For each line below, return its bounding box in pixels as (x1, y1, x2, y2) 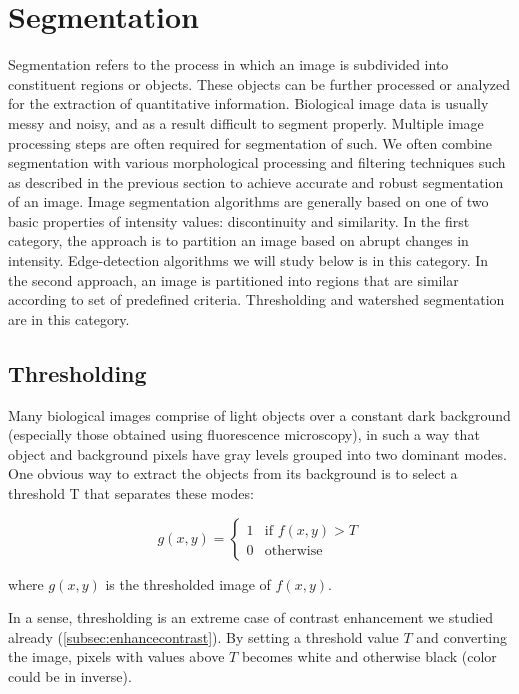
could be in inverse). (8, 665, 132, 686)
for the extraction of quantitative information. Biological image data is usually (8, 93, 489, 114)
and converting (416, 626, 507, 647)
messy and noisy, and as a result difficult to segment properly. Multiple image (8, 112, 484, 133)
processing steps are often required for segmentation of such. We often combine (8, 132, 493, 153)
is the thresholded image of (105, 573, 271, 594)
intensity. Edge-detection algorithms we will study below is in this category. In (8, 250, 489, 271)
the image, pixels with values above (8, 646, 225, 667)
